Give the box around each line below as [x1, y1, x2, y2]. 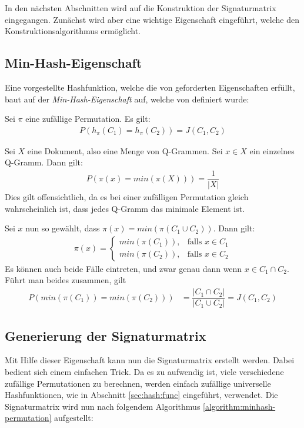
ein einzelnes [249, 144, 295, 157]
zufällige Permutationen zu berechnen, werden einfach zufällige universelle [5, 377, 271, 389]
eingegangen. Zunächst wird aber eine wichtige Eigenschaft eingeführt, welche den [5, 13, 299, 25]
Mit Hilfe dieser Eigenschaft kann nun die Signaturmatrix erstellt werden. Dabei [5, 354, 295, 366]
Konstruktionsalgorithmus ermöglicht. [5, 25, 141, 37]
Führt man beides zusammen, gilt [5, 274, 126, 286]
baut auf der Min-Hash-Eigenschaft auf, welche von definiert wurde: [5, 92, 249, 105]
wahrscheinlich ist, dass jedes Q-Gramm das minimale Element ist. [5, 202, 245, 214]
